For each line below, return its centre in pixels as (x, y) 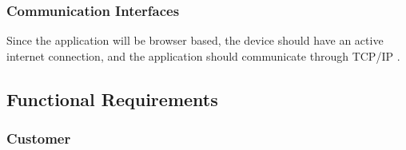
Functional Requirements (112, 99)
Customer (39, 138)
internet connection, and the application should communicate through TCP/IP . (203, 55)
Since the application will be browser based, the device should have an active (195, 40)
